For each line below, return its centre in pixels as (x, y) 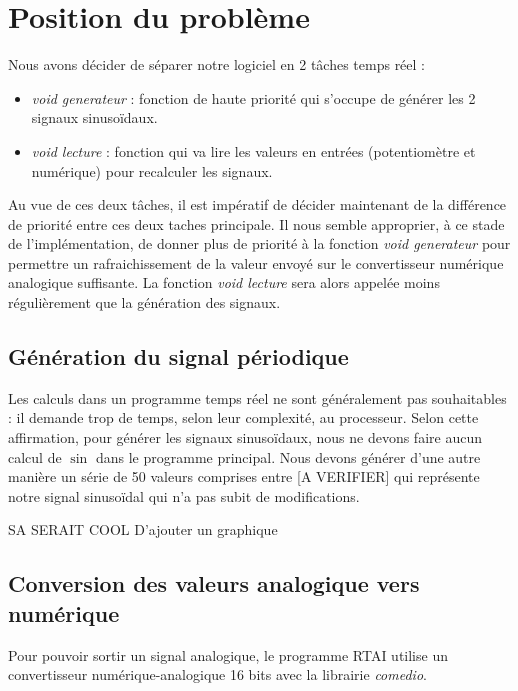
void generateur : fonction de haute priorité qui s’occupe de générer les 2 (253, 97)
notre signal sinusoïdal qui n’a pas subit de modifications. (184, 495)
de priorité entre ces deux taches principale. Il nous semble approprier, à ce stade (256, 223)
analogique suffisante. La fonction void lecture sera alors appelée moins (224, 282)
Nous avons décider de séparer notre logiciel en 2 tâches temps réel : (217, 64)
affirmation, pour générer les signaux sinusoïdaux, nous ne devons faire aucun (245, 437)
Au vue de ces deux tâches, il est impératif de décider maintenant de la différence (257, 204)
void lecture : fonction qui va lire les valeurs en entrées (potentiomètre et (253, 150)
